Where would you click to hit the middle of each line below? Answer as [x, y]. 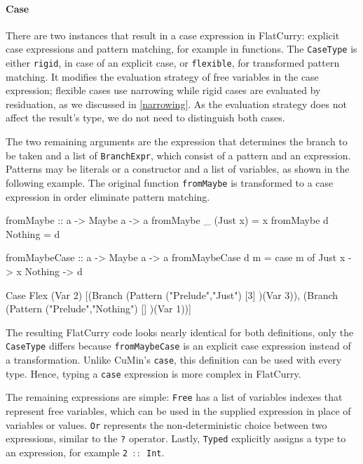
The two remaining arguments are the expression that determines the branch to [177, 141]
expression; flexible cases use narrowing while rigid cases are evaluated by [163, 90]
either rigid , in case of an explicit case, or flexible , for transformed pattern [173, 63]
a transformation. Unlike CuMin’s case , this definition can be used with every [174, 359]
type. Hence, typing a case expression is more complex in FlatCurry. [153, 373]
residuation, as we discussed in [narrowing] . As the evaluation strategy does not [176, 104]
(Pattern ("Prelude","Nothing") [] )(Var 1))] [98, 309]
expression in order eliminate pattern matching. [108, 196]
